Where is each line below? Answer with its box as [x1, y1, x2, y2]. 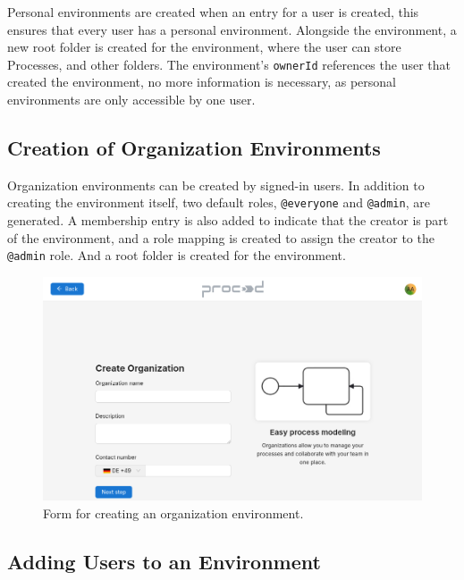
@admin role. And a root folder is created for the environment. [7, 246, 346, 265]
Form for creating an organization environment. [43, 504, 304, 523]
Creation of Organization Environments [7, 134, 381, 162]
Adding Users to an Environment [7, 548, 321, 576]
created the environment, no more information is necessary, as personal [7, 72, 396, 91]
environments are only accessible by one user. [7, 90, 256, 109]
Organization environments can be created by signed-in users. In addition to [7, 175, 425, 194]
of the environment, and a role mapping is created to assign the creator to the [7, 228, 434, 247]
